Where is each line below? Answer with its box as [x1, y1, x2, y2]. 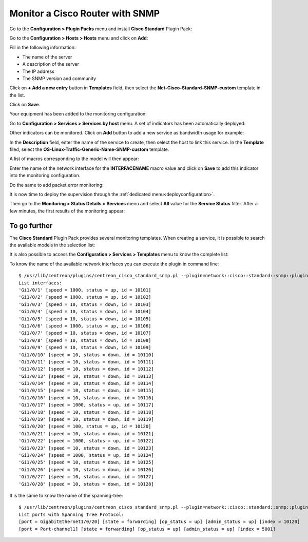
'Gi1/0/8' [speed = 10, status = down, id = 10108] [18, 337, 151, 343]
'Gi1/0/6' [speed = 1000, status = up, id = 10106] [18, 323, 151, 328]
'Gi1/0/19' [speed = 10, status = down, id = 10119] [18, 416, 154, 422]
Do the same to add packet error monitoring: [9, 182, 104, 188]
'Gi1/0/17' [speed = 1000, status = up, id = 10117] [18, 402, 154, 408]
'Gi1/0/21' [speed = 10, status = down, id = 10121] [18, 431, 154, 436]
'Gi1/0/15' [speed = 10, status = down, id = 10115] [18, 388, 154, 394]
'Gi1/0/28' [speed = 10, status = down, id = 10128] [18, 481, 154, 487]
